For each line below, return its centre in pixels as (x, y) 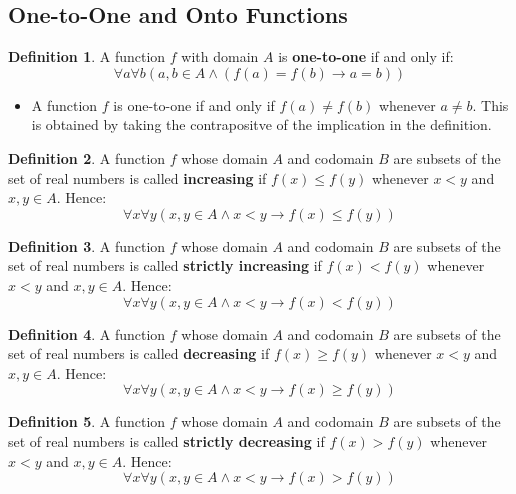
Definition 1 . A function (87, 56)
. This (490, 104)
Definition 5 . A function (87, 421)
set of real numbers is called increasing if (137, 177)
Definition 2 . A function (87, 157)
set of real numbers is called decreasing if (139, 353)
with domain (220, 56)
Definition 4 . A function (87, 333)
